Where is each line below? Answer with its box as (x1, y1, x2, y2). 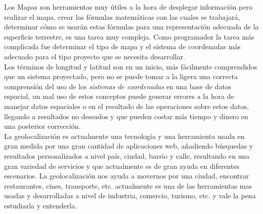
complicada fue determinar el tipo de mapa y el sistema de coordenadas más (4, 41, 241, 52)
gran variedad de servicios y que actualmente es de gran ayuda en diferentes (4, 160, 240, 171)
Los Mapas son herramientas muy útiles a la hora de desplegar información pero (4, 2, 252, 12)
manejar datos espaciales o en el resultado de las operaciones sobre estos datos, (4, 100, 249, 111)
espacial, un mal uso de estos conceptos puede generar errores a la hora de (4, 91, 234, 101)
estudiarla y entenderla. (4, 200, 77, 210)
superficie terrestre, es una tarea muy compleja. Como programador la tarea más (4, 31, 254, 42)
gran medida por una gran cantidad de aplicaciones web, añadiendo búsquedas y (4, 140, 253, 151)
